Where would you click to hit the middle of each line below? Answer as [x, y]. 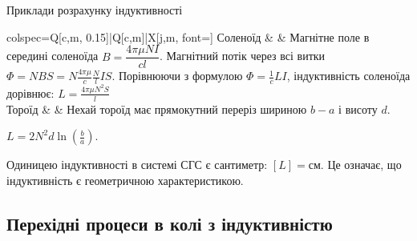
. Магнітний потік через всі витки [243, 56]
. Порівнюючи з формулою [177, 76]
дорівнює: [30, 92]
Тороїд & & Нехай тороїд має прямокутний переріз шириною [157, 108]
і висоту [358, 108]
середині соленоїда [53, 56]
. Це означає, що [361, 165]
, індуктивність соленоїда [348, 76]
